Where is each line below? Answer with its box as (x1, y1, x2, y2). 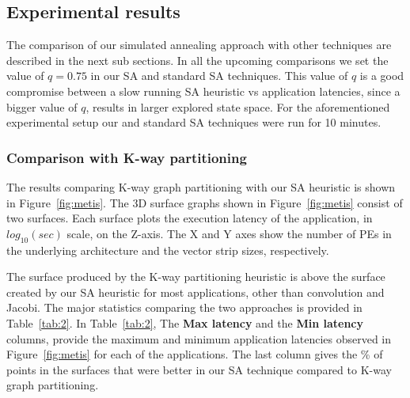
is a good (359, 67, 404, 84)
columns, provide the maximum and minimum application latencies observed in (6, 330, 392, 347)
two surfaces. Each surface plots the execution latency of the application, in (6, 210, 373, 226)
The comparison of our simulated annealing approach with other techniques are (6, 36, 392, 53)
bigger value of (6, 98, 78, 115)
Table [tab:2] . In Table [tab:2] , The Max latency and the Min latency (6, 314, 363, 331)
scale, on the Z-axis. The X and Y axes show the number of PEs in (66, 225, 392, 241)
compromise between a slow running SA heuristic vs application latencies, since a (6, 82, 401, 99)
